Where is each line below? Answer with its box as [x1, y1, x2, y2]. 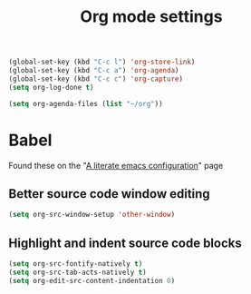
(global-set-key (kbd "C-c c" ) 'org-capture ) [8, 74, 183, 83]
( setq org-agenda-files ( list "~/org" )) [8, 99, 164, 108]
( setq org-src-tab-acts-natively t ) [8, 268, 147, 277]
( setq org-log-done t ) [8, 83, 94, 92]
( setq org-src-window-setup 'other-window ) [8, 211, 176, 220]
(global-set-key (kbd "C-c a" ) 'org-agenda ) [8, 66, 179, 75]
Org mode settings [80, 6, 223, 27]
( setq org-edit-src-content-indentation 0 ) [8, 276, 176, 285]
